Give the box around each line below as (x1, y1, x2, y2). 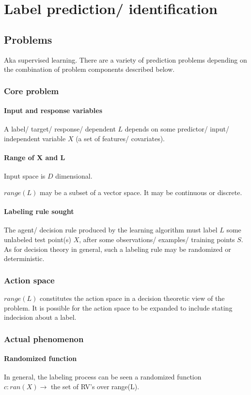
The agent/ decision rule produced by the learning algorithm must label (4, 225, 218, 235)
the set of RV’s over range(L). (50, 381, 140, 391)
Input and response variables (4, 105, 102, 115)
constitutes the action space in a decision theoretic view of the (40, 293, 225, 303)
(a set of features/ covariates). (76, 133, 165, 143)
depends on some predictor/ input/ (125, 124, 230, 134)
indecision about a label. (4, 312, 77, 322)
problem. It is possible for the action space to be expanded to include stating (4, 302, 233, 313)
